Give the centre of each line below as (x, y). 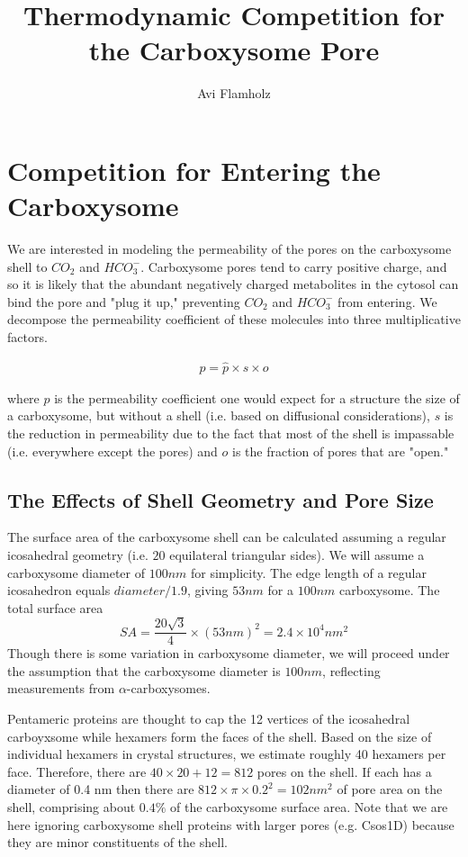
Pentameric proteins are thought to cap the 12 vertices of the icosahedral (209, 719)
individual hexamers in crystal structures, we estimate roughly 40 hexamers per (227, 754)
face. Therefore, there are (77, 771)
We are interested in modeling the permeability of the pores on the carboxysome (229, 249)
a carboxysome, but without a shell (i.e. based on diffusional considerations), (219, 415)
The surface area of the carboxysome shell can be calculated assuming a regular (227, 537)
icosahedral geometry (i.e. (78, 555)
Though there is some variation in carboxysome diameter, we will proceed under (229, 653)
